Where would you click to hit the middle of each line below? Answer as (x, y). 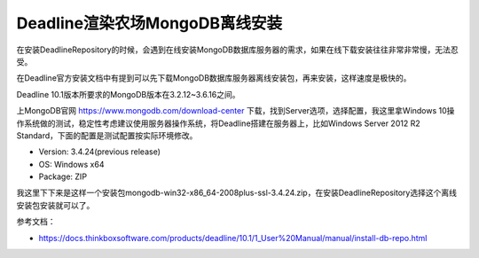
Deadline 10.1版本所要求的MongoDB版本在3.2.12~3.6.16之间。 (128, 94)
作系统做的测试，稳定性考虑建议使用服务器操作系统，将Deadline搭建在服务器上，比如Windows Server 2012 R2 (218, 123)
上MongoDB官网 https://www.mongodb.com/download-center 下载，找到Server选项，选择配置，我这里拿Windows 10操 (236, 111)
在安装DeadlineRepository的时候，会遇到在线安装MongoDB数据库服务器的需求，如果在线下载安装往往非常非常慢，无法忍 (237, 50)
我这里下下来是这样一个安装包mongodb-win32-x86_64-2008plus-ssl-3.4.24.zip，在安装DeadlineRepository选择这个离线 (236, 193)
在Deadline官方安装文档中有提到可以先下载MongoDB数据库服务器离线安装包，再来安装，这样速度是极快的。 (214, 78)
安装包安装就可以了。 (55, 205)
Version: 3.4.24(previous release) (100, 152)
